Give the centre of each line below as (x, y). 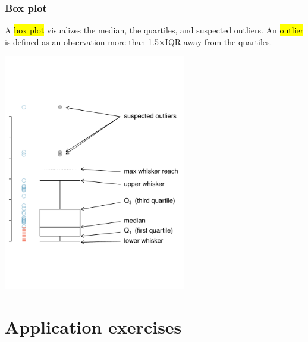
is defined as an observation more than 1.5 (82, 41)
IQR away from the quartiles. (219, 41)
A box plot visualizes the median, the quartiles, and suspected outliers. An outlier (154, 30)
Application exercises (93, 326)
